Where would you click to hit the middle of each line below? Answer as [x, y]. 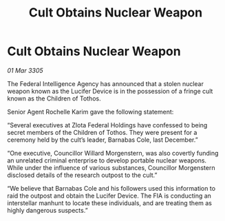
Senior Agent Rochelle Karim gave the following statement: [90, 112]
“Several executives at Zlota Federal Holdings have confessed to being [107, 125]
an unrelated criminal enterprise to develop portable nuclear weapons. [107, 160]
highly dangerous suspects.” [47, 210]
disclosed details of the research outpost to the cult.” [82, 175]
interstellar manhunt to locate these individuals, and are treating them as [109, 203]
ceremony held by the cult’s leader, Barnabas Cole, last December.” [103, 140]
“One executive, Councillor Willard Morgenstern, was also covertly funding [113, 153]
